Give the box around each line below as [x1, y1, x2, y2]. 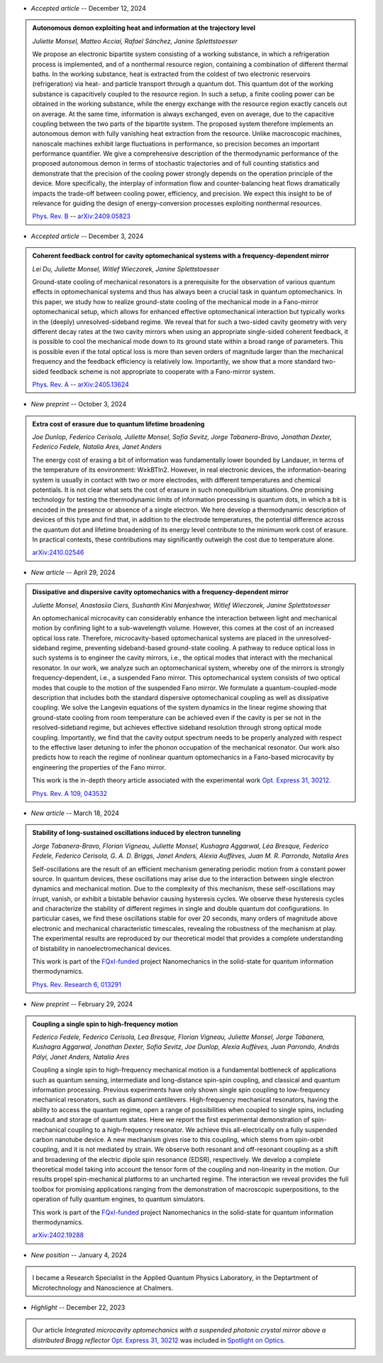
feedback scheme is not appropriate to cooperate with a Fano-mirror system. [50, 367, 276, 376]
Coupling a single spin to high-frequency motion [32, 1020, 179, 1028]
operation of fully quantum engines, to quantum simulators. [32, 1195, 206, 1204]
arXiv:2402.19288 [32, 1231, 84, 1239]
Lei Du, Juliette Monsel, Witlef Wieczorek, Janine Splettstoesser [32, 264, 220, 273]
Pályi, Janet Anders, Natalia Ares [32, 1052, 130, 1061]
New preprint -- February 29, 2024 [30, 1000, 133, 1008]
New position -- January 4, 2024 [30, 1251, 127, 1259]
